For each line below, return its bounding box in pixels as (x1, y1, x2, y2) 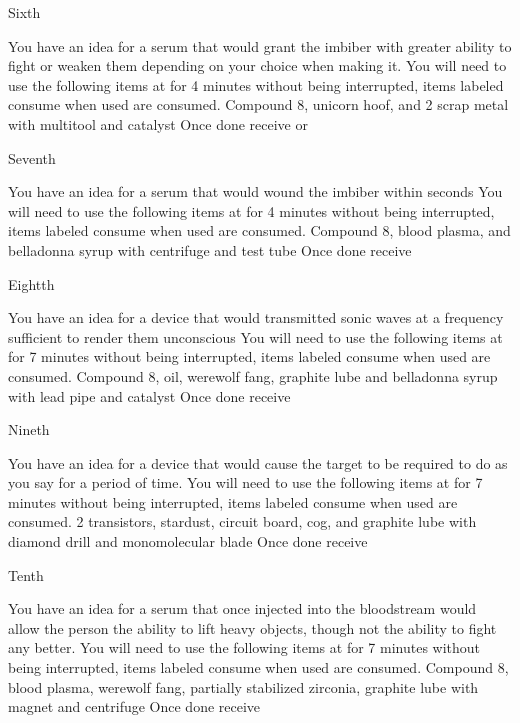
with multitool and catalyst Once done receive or (8, 113, 308, 134)
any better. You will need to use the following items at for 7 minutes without (8, 637, 481, 658)
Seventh (8, 147, 56, 168)
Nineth (8, 419, 50, 440)
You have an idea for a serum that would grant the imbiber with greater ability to (8, 35, 512, 56)
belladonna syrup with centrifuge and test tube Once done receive (8, 239, 412, 260)
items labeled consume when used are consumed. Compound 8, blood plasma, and (8, 220, 511, 241)
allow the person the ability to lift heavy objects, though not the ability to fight (8, 617, 497, 638)
